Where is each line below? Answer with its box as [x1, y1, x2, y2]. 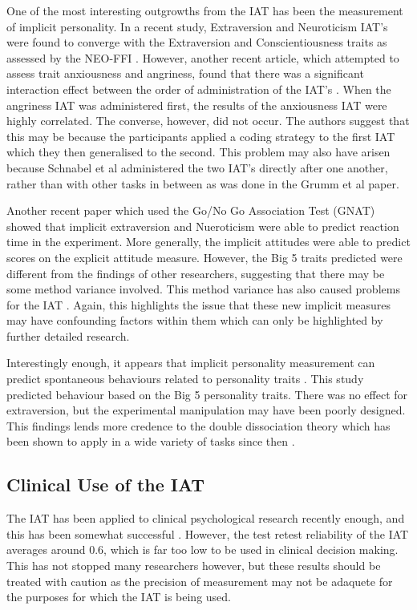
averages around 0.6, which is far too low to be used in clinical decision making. [6, 541, 399, 558]
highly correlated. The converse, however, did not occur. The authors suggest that [6, 112, 410, 129]
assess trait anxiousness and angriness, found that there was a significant [6, 65, 364, 82]
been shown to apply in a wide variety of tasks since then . [6, 433, 295, 450]
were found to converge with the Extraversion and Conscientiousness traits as [6, 34, 387, 50]
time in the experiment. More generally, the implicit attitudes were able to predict [6, 233, 411, 250]
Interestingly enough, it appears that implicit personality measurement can [6, 354, 375, 371]
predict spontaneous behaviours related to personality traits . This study [6, 370, 364, 387]
